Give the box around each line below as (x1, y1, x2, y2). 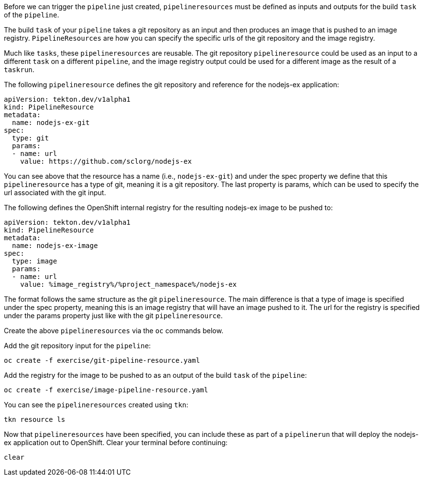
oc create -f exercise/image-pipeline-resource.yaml (4, 386, 208, 394)
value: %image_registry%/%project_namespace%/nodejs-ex (20, 280, 237, 288)
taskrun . (4, 65, 35, 74)
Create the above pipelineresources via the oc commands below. (4, 326, 223, 335)
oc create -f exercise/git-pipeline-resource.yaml (4, 356, 200, 364)
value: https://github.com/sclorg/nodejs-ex (20, 157, 192, 165)
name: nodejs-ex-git (12, 119, 90, 126)
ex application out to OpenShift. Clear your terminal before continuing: (4, 438, 228, 447)
